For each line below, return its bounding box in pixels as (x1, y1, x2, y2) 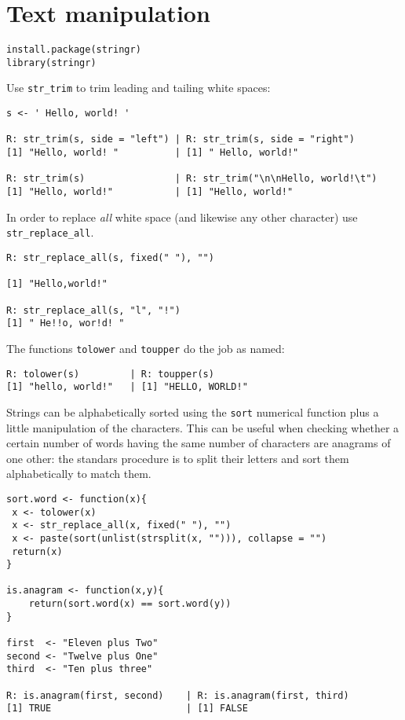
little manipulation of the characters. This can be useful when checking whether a (6, 419, 400, 435)
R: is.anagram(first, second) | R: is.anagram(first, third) (6, 689, 349, 701)
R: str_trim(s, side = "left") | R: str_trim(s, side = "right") (6, 134, 355, 145)
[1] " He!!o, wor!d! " (6, 318, 125, 329)
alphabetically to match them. (6, 465, 151, 482)
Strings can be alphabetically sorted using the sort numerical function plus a (6, 403, 379, 420)
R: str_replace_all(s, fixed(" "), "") (6, 252, 214, 263)
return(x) (12, 546, 63, 557)
